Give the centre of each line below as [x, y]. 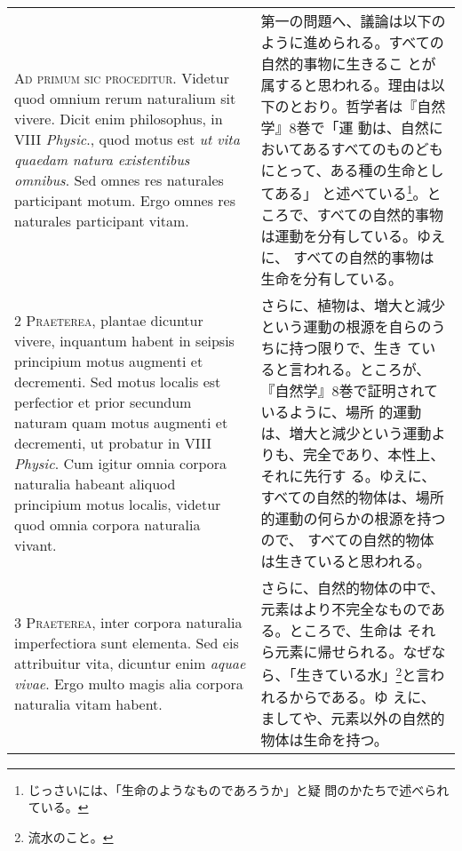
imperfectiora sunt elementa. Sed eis [127, 642]
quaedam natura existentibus [102, 160]
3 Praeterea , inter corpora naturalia [128, 622]
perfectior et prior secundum [103, 402]
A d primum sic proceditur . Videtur [122, 78]
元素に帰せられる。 [339, 652]
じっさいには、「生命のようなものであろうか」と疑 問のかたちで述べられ [239, 789]
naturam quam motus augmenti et [121, 423]
